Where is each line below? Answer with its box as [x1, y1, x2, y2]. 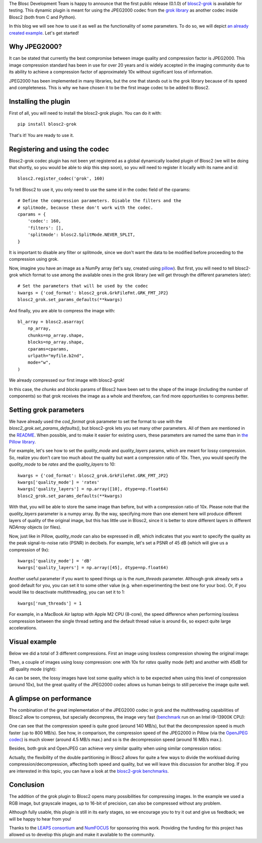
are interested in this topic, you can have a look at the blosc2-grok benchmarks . [9, 768, 169, 774]
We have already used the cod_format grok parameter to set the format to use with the [9, 418, 182, 424]
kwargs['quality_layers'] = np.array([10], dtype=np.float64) [17, 486, 169, 492]
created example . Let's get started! [9, 30, 80, 36]
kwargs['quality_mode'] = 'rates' [17, 479, 99, 485]
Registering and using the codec [9, 145, 109, 153]
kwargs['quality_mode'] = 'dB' [17, 558, 92, 563]
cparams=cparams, [27, 346, 69, 352]
